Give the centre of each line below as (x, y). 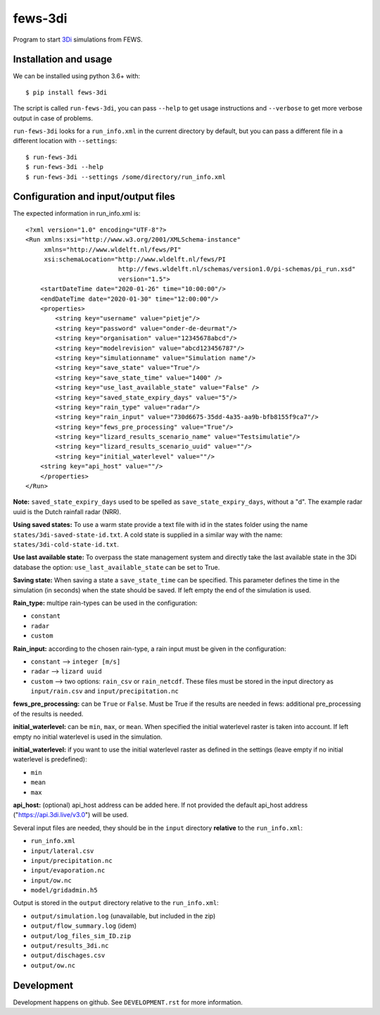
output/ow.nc (53, 965)
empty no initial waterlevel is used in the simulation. (88, 737)
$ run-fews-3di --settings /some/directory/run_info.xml (126, 177)
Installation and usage (63, 60)
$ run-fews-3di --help (65, 167)
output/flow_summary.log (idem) (84, 926)
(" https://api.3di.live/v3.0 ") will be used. (71, 815)
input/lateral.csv (62, 851)
